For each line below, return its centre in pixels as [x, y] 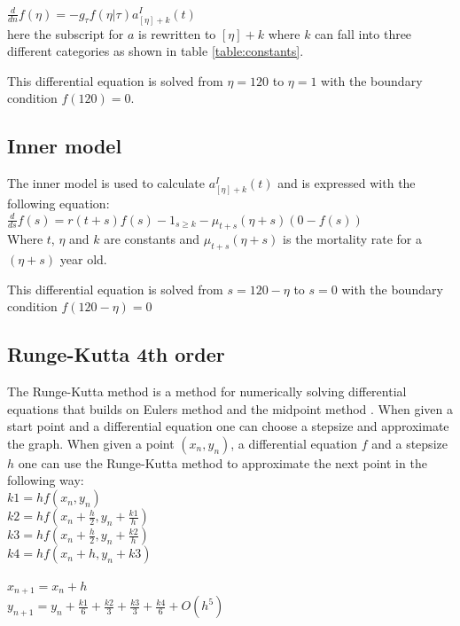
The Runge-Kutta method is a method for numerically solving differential [207, 391]
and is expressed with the [347, 183]
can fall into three [363, 33]
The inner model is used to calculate [106, 183]
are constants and [152, 239]
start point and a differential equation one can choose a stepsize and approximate [228, 426]
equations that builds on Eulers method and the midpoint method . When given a [230, 408]
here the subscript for [66, 33]
